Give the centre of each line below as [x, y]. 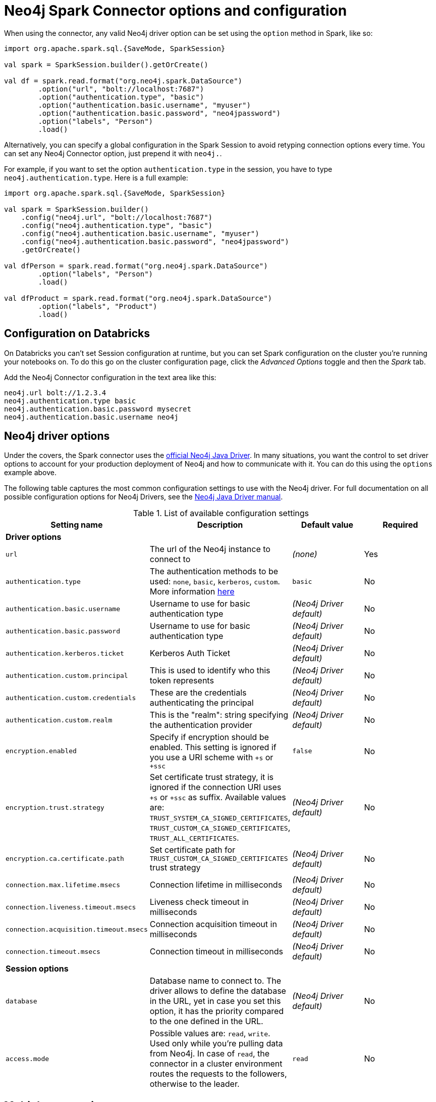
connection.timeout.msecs [53, 951]
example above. [31, 473]
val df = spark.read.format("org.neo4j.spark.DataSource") [123, 81]
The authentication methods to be [214, 571]
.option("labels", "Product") [98, 306]
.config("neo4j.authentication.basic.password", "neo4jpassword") [155, 241]
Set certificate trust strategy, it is [212, 777]
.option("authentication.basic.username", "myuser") [144, 105]
